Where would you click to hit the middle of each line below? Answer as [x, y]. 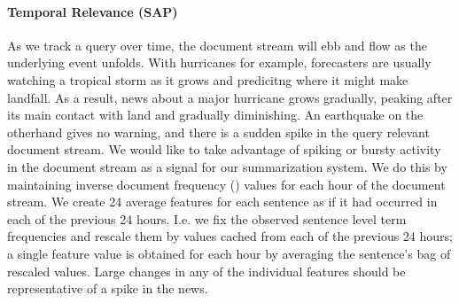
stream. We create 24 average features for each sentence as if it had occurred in [222, 202]
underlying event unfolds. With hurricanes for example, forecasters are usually [219, 62]
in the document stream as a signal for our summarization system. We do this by [227, 166]
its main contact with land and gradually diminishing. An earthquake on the [215, 115]
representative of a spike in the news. [108, 288]
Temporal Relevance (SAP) [93, 11]
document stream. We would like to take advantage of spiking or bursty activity [224, 149]
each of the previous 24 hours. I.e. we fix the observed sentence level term [207, 218]
